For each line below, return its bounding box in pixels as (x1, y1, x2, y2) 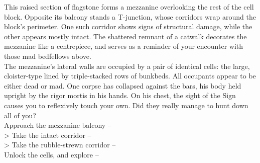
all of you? (4, 110, 36, 120)
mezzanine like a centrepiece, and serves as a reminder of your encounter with (4, 41, 243, 51)
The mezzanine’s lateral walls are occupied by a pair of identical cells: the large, (4, 60, 250, 71)
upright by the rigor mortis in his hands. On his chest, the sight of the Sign (4, 90, 236, 101)
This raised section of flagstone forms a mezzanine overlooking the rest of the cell (4, 2, 254, 12)
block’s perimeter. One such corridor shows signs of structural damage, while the (4, 21, 252, 32)
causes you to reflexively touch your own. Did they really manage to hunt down (4, 100, 248, 110)
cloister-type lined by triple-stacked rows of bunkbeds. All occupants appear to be (4, 70, 256, 81)
